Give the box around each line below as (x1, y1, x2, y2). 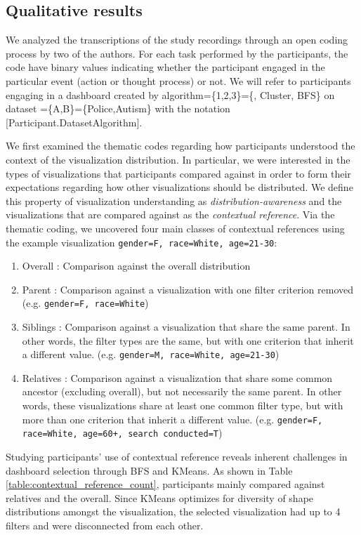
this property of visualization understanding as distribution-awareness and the (6, 193, 342, 208)
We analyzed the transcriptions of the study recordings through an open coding (6, 32, 348, 47)
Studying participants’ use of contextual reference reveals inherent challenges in (6, 449, 348, 463)
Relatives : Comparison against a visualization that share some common (22, 370, 333, 385)
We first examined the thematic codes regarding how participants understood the (6, 138, 355, 153)
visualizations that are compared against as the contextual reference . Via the (6, 207, 335, 222)
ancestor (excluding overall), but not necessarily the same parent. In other (22, 384, 342, 399)
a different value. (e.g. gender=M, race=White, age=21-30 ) (22, 347, 280, 362)
